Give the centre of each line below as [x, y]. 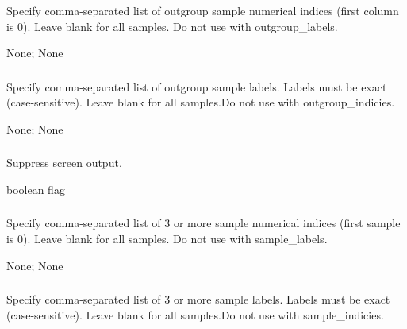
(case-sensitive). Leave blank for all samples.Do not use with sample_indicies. [195, 314]
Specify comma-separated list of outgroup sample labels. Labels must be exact [197, 86]
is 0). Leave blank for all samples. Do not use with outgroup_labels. [172, 26]
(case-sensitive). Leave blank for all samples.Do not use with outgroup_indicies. [201, 102]
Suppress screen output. [64, 163]
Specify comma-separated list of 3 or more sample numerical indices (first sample [203, 223]
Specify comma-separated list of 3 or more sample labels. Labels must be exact [198, 299]
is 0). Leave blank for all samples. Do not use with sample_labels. [167, 239]
